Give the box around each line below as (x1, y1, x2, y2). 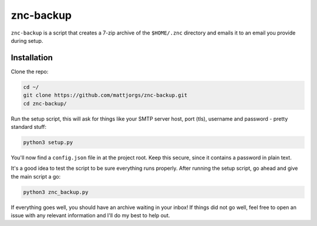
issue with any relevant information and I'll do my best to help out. (11, 212, 170, 219)
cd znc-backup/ (23, 100, 67, 107)
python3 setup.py (23, 139, 73, 146)
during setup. (11, 37, 43, 44)
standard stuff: (11, 123, 47, 130)
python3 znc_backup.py (23, 189, 89, 196)
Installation (11, 53, 53, 63)
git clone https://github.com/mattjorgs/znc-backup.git (23, 92, 188, 99)
